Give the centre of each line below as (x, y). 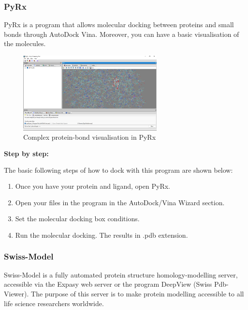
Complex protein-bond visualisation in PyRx (90, 137)
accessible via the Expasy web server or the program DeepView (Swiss (108, 284)
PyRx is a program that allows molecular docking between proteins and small (119, 24)
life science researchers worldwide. (54, 303)
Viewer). (16, 293)
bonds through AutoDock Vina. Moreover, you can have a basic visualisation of (122, 34)
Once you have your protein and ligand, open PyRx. (93, 186)
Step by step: (26, 153)
